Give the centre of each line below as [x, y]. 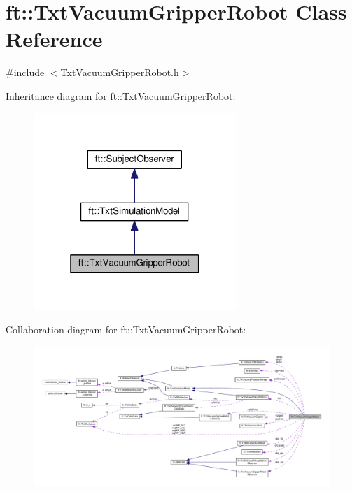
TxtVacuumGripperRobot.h [120, 72]
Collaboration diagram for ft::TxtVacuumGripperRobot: [126, 330]
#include [25, 72]
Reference [54, 39]
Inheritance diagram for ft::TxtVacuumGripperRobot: [121, 95]
